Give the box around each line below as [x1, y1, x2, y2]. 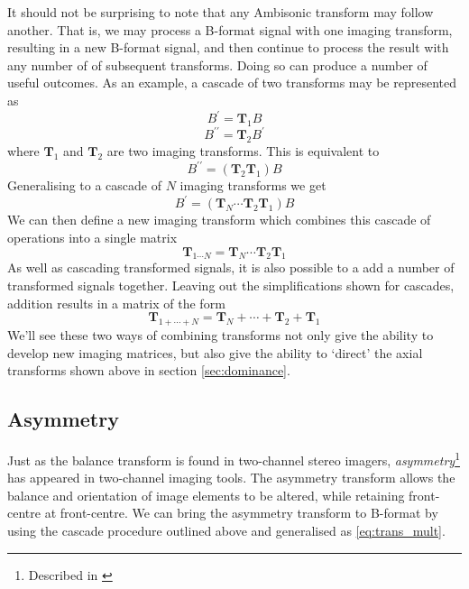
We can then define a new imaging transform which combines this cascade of [7, 210, 431, 229]
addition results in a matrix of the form [7, 293, 225, 312]
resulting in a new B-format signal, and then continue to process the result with [7, 38, 449, 57]
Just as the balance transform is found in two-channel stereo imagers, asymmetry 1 [7, 447, 460, 469]
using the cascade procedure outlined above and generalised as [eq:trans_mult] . [7, 520, 446, 539]
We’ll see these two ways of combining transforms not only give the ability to [7, 325, 434, 344]
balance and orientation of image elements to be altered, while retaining [7, 485, 405, 504]
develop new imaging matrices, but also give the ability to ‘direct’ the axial [7, 343, 423, 362]
